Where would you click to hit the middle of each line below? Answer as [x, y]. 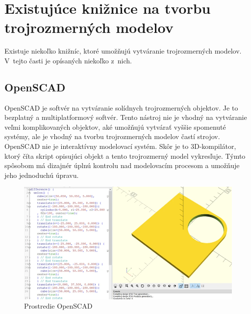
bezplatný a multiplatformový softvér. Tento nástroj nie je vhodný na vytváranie [126, 117]
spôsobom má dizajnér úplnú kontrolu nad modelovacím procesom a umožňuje [122, 165]
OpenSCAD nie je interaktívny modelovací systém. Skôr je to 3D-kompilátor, [120, 146]
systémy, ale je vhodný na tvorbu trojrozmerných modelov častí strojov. [112, 136]
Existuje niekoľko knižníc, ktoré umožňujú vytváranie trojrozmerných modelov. [123, 51]
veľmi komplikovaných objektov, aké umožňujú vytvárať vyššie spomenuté [115, 127]
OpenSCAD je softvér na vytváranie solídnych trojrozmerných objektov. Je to [121, 107]
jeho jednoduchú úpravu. [42, 175]
